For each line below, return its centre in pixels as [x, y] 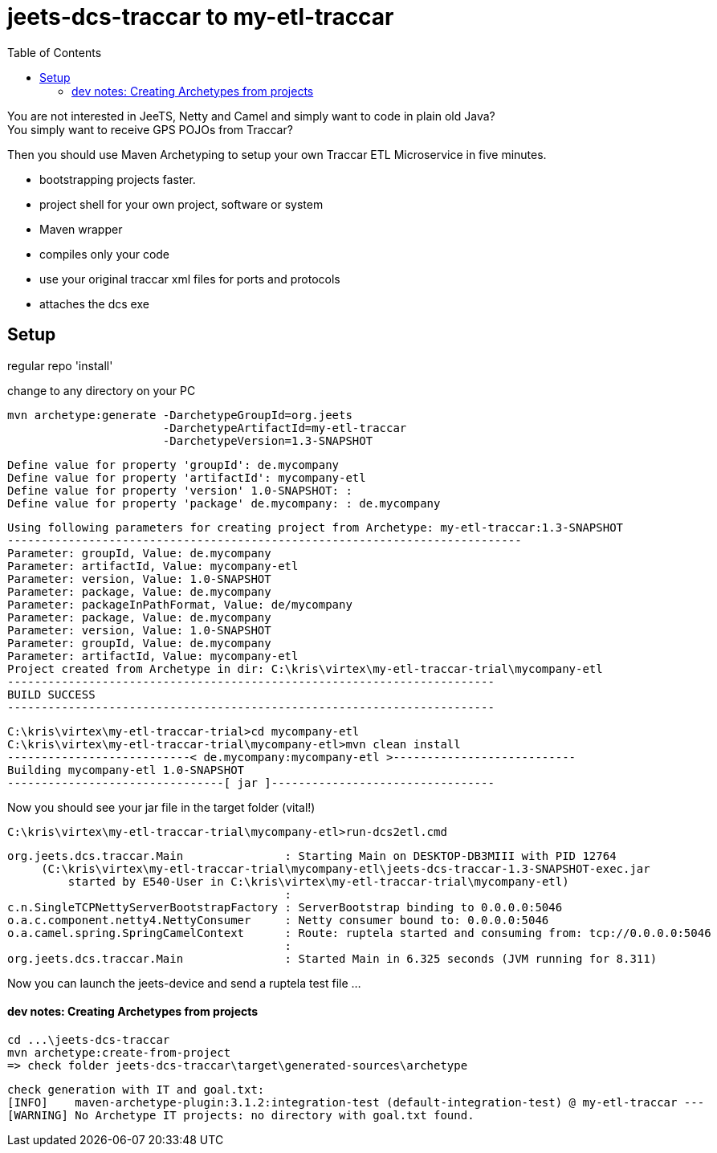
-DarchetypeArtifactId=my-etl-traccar [285, 428]
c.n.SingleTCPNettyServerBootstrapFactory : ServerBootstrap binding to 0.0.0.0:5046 [285, 907]
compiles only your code [105, 254]
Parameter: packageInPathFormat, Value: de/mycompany [180, 604]
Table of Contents [55, 52]
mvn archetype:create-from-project [119, 1052]
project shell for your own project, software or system [181, 204]
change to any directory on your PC [102, 390]
